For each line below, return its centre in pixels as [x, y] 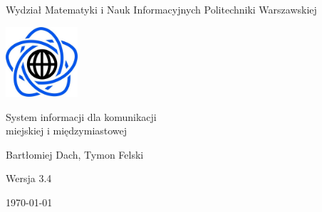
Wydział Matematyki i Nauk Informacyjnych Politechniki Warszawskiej [161, 9]
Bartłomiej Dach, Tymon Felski [75, 154]
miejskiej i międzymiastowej [67, 131]
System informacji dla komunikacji [81, 116]
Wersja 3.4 [29, 178]
